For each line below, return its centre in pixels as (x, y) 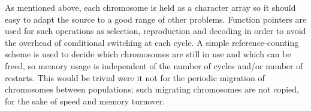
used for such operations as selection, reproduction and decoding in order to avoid (155, 31)
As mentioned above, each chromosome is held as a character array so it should (150, 7)
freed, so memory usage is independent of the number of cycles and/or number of (154, 65)
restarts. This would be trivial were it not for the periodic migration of (135, 77)
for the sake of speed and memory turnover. (85, 101)
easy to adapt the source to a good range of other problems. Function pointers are (156, 19)
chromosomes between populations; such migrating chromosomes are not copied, (152, 89)
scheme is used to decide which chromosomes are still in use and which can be (148, 54)
